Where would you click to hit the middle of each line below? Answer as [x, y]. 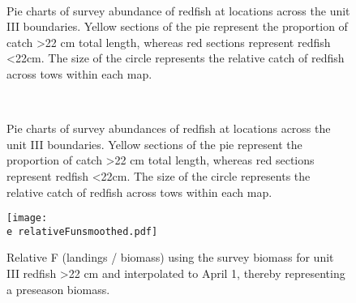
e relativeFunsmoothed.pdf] [82, 231]
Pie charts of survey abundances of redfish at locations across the [169, 128]
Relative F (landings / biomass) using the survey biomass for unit [170, 257]
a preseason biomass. [58, 289]
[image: [27, 218]
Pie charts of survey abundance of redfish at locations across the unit [178, 10]
